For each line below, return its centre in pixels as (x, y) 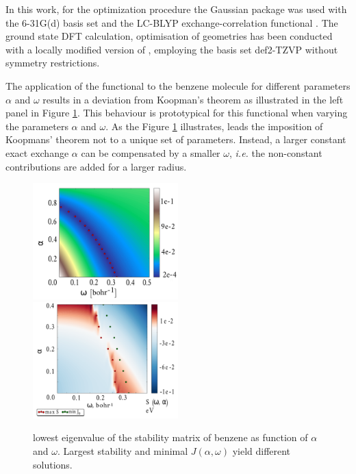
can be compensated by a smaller (151, 152)
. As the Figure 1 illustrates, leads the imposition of (214, 126)
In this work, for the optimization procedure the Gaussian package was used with (176, 9)
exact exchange (37, 152)
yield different (262, 451)
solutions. (53, 464)
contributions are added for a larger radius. (96, 166)
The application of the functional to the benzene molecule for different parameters (178, 85)
